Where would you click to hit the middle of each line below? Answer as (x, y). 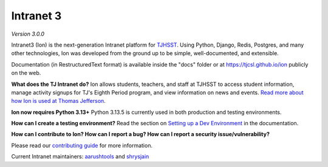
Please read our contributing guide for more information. (82, 145)
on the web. (26, 73)
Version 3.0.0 (28, 34)
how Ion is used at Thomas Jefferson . (58, 101)
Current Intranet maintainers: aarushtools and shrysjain (80, 157)
